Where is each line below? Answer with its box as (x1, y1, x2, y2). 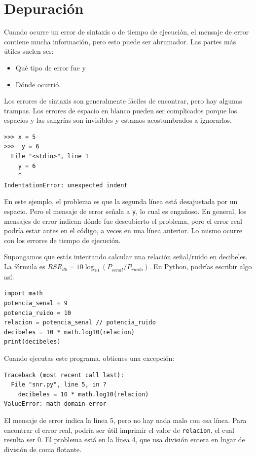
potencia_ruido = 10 (4, 309, 72, 316)
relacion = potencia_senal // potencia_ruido (4, 319, 156, 326)
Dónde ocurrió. (15, 79, 61, 89)
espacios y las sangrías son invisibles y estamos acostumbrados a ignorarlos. (4, 115, 232, 125)
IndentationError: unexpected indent (4, 181, 128, 189)
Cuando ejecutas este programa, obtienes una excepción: (4, 353, 175, 363)
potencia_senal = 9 (4, 300, 68, 307)
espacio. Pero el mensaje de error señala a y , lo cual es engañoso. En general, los (4, 206, 247, 216)
